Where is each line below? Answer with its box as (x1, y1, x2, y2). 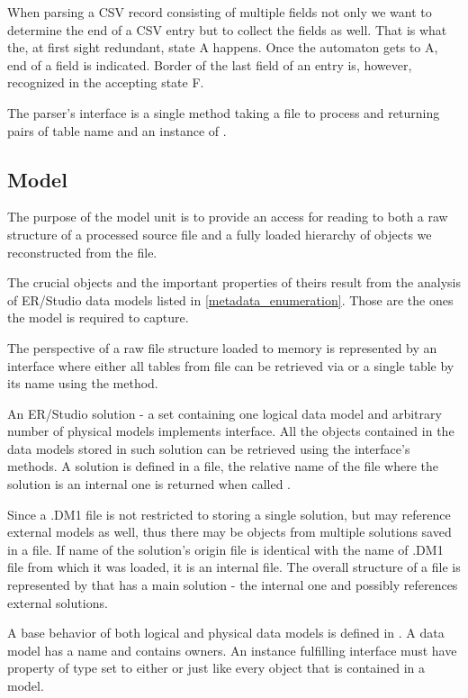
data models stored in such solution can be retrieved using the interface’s (7, 439, 410, 458)
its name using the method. (7, 374, 158, 393)
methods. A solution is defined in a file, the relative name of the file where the (7, 457, 439, 476)
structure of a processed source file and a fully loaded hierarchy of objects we (7, 224, 432, 243)
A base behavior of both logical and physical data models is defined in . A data (7, 623, 445, 642)
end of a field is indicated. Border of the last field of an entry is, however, (7, 55, 412, 74)
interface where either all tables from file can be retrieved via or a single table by (7, 356, 454, 375)
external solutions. (7, 593, 108, 612)
